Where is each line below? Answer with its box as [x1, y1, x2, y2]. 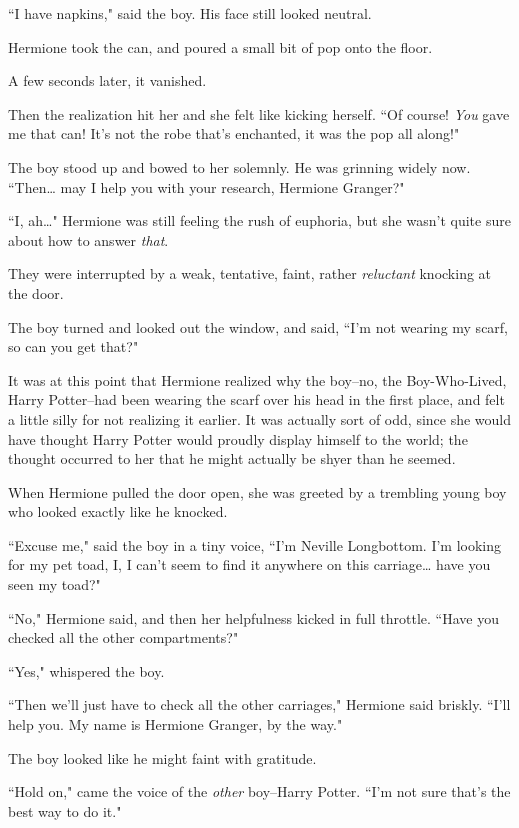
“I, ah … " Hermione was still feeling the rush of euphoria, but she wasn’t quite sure [8, 210, 511, 231]
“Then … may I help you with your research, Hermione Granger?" [8, 176, 405, 197]
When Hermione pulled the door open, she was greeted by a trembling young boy [8, 481, 507, 502]
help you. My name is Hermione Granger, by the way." [8, 714, 343, 735]
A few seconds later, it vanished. [8, 70, 207, 91]
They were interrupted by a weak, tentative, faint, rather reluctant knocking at [8, 263, 492, 284]
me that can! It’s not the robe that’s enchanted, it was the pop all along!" [8, 123, 460, 144]
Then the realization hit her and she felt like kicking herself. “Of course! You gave [8, 103, 510, 124]
